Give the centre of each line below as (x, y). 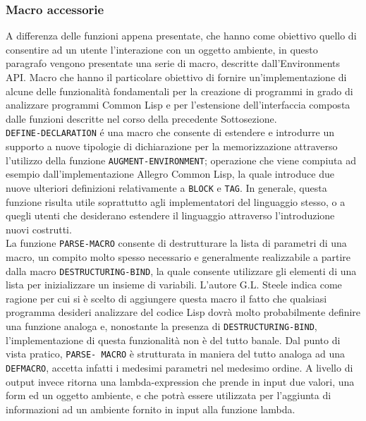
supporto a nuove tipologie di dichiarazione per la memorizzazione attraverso (172, 146)
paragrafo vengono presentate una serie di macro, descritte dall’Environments (173, 63)
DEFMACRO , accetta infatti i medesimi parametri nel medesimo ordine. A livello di (179, 367)
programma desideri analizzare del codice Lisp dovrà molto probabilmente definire (183, 312)
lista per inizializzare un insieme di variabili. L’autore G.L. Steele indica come (174, 285)
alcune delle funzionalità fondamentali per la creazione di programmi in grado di (179, 91)
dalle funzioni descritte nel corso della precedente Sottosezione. (141, 118)
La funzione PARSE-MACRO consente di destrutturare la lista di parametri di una (176, 243)
